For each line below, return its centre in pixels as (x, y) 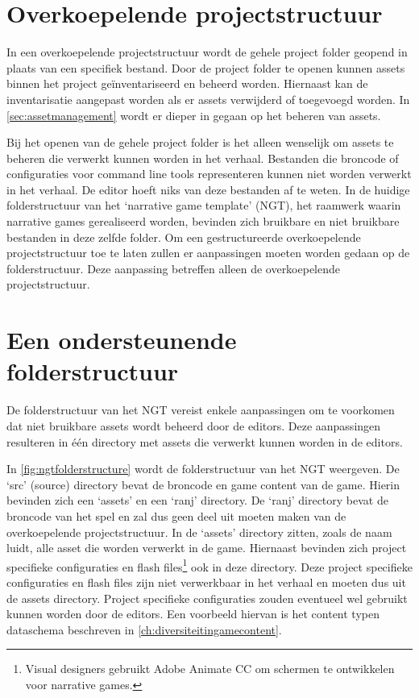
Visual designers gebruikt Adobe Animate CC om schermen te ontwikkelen (210, 669)
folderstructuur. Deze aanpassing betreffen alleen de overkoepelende (174, 268)
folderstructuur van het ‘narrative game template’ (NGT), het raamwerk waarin (204, 205)
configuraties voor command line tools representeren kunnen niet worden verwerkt (209, 174)
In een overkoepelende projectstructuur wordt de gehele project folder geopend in (207, 52)
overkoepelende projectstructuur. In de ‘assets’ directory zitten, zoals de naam (199, 532)
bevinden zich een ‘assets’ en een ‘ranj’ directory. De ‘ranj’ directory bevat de (197, 500)
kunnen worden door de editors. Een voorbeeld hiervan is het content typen (193, 614)
